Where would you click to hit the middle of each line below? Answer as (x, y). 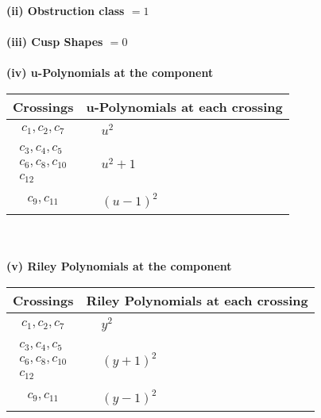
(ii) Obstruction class (66, 10)
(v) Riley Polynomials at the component (119, 266)
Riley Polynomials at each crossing (197, 300)
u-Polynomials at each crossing (184, 106)
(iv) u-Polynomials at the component (110, 73)
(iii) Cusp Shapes (55, 42)
